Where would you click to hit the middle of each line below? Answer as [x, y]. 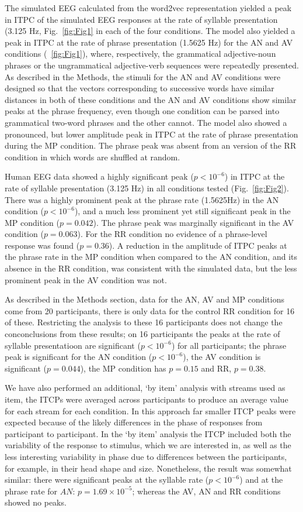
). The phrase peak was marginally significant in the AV [194, 222]
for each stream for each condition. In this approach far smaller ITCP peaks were [150, 410]
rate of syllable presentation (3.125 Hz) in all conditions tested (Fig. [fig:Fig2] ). [147, 188]
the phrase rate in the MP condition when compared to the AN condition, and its [151, 257]
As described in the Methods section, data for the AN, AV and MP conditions [145, 299]
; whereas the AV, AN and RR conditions [206, 491]
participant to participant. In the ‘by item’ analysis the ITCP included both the [148, 433]
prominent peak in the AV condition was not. [86, 279]
